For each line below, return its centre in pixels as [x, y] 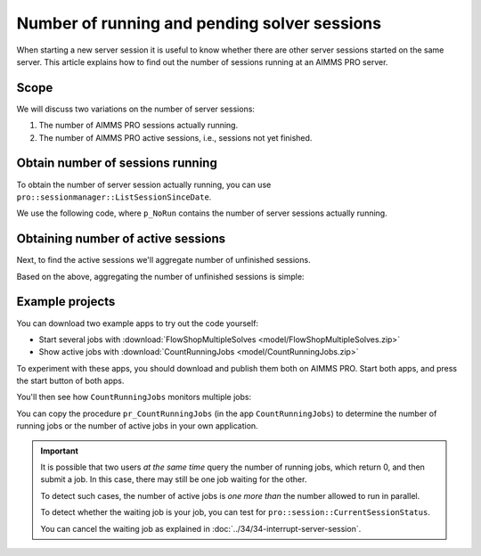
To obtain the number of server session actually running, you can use [144, 184]
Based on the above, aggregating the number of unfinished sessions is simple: [160, 276]
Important [60, 451]
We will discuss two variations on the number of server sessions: [136, 109]
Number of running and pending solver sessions [199, 23]
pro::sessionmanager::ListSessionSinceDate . [114, 197]
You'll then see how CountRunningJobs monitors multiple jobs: [134, 397]
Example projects [66, 302]
